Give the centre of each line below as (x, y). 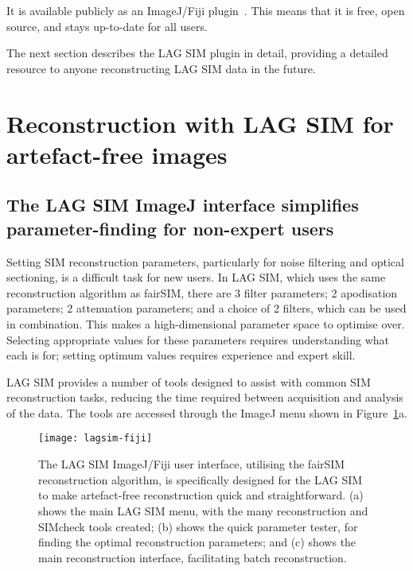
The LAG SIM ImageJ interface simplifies (183, 205)
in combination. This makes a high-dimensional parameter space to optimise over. (206, 323)
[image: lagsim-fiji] (95, 439)
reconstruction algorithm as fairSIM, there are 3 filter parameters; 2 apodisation (202, 292)
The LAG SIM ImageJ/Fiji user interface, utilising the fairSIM (192, 464)
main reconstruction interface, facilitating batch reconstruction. (193, 557)
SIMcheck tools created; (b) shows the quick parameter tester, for (198, 526)
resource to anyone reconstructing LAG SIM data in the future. (161, 68)
